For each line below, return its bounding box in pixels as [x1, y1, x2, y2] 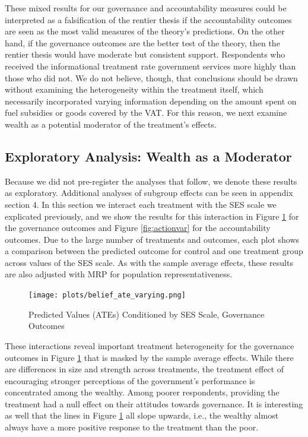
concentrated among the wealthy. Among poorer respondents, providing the [5, 386, 280, 398]
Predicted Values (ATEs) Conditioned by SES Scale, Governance [28, 308, 265, 320]
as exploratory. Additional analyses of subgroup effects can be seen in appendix [5, 186, 293, 199]
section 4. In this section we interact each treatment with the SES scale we [5, 198, 277, 210]
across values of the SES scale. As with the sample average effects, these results [5, 256, 293, 268]
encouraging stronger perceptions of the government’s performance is [5, 374, 255, 387]
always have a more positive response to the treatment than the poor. [5, 421, 259, 433]
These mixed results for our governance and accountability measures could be [5, 2, 287, 14]
